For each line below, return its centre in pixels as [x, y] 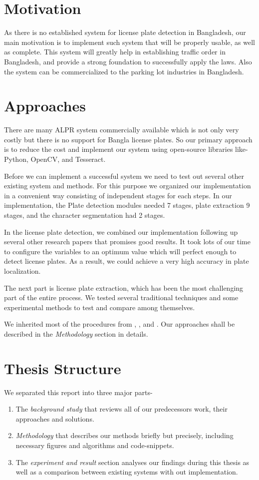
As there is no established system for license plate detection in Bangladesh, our [125, 32]
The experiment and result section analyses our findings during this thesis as [132, 462]
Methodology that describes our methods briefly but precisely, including [125, 435]
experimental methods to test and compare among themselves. [100, 307]
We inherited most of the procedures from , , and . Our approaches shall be [120, 324]
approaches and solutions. [55, 418]
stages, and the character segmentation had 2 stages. [85, 215]
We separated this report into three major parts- [78, 392]
